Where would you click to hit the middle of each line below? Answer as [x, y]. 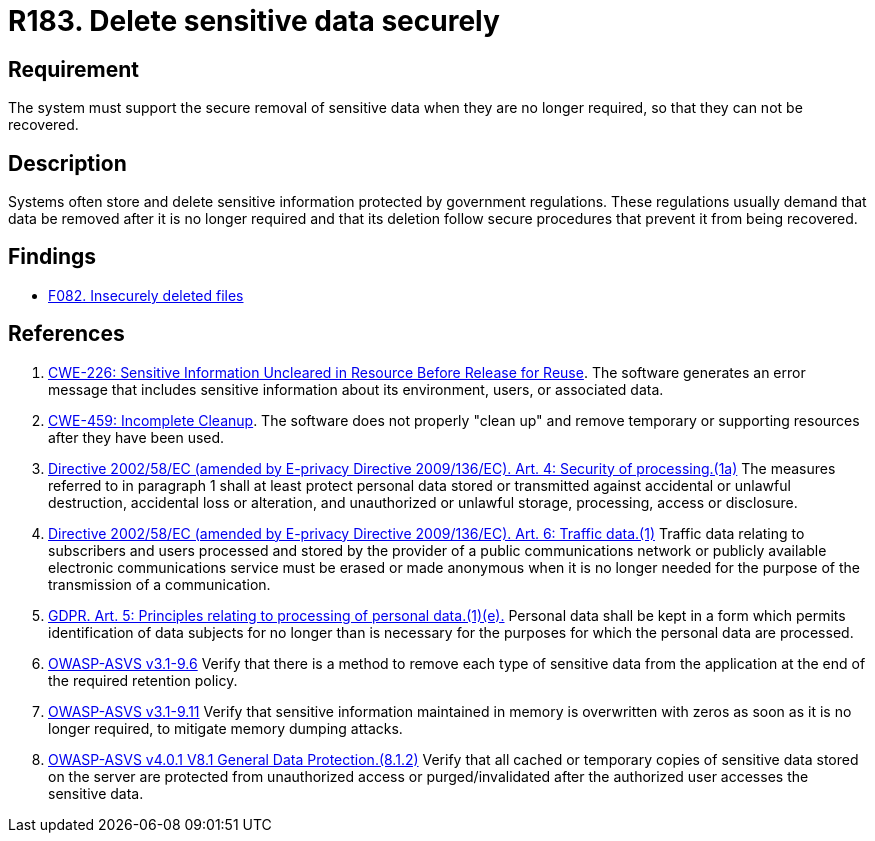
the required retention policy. [143, 680]
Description [67, 163]
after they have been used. [136, 437]
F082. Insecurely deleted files [146, 295]
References [66, 334]
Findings [52, 257]
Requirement [74, 69]
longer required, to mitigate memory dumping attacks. [225, 728]
